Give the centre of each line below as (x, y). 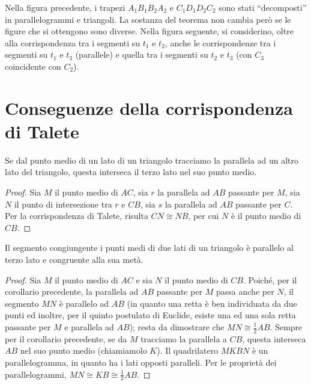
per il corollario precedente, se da (66, 338)
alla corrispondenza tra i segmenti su (73, 42)
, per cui (204, 216)
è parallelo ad (84, 303)
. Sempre (286, 327)
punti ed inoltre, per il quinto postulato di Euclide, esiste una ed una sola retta (150, 315)
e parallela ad (89, 327)
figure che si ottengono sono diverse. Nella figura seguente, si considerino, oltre (149, 31)
